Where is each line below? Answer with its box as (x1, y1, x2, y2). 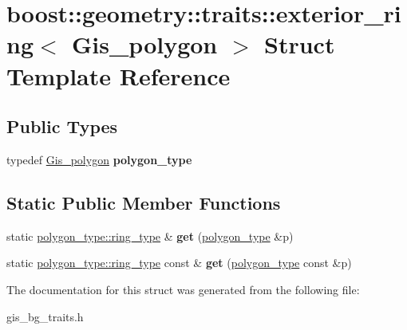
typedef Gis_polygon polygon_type (6, 151, 192, 167)
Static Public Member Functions (6, 190, 281, 214)
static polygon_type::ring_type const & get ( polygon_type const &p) (6, 254, 352, 271)
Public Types (6, 114, 118, 139)
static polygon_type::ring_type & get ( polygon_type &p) (6, 227, 294, 244)
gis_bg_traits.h (6, 308, 84, 324)
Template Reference (6, 59, 231, 92)
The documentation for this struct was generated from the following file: (6, 281, 360, 297)
